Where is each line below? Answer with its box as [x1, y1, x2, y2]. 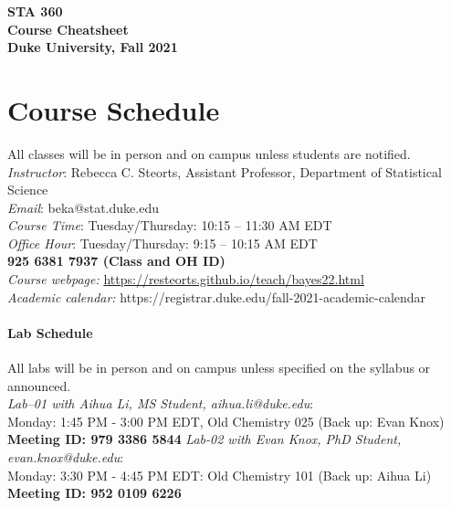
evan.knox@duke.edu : [7, 448, 124, 467]
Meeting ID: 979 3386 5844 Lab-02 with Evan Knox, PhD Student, [7, 429, 402, 449]
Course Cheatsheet [7, 19, 129, 38]
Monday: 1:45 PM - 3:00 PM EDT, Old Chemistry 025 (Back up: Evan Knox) [7, 411, 445, 430]
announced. [7, 376, 71, 395]
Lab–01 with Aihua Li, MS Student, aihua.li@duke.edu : [7, 394, 314, 413]
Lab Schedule [7, 323, 93, 342]
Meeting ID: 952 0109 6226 [7, 483, 182, 503]
